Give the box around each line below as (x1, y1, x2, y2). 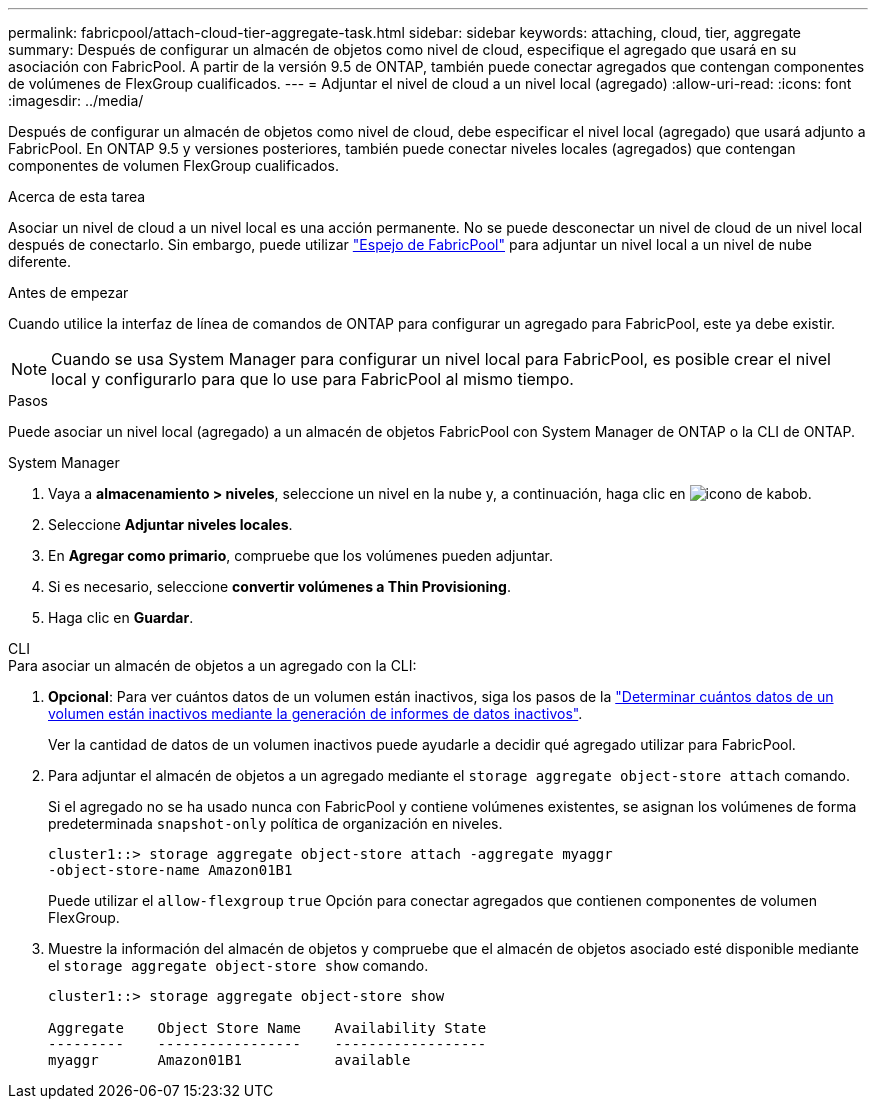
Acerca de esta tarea (8, 188, 146, 205)
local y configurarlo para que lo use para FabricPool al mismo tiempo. (51, 369, 574, 389)
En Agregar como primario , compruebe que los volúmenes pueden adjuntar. (48, 547, 553, 564)
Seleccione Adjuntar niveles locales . (48, 516, 293, 533)
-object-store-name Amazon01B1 (48, 862, 293, 878)
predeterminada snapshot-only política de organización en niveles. (48, 815, 503, 832)
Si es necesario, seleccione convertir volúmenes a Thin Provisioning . (48, 578, 511, 595)
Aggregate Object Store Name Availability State (48, 1020, 487, 1036)
